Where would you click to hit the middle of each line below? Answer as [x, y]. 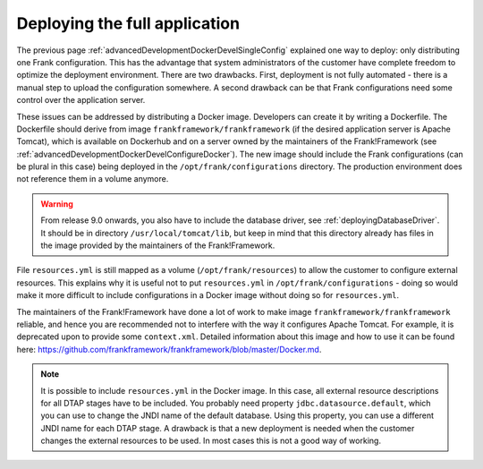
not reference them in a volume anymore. [93, 179]
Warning [57, 204]
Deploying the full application [128, 23]
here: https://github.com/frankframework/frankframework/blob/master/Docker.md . [169, 349]
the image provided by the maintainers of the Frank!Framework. [158, 245]
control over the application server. [81, 100]
